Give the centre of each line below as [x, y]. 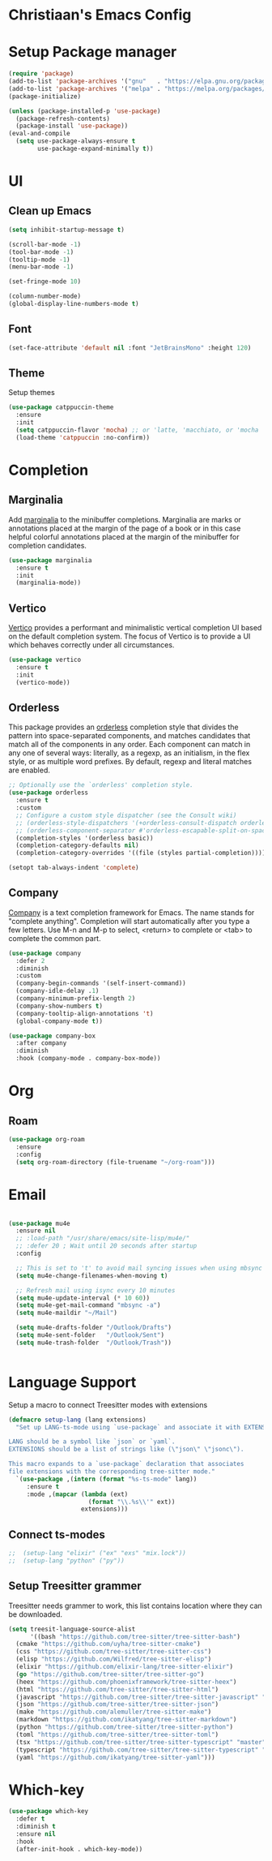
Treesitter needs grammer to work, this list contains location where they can [136, 1605]
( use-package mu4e [39, 1223]
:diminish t [36, 1827]
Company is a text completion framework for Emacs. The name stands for [132, 912]
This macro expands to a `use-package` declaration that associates [126, 1464]
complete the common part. [55, 938]
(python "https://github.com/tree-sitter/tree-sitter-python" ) [124, 1727]
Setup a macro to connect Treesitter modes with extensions [108, 1404]
